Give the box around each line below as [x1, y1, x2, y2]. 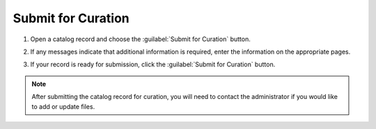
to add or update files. [31, 102, 95, 111]
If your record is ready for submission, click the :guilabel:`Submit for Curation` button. [30, 60, 276, 69]
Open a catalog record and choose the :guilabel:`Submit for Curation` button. [30, 35, 251, 43]
